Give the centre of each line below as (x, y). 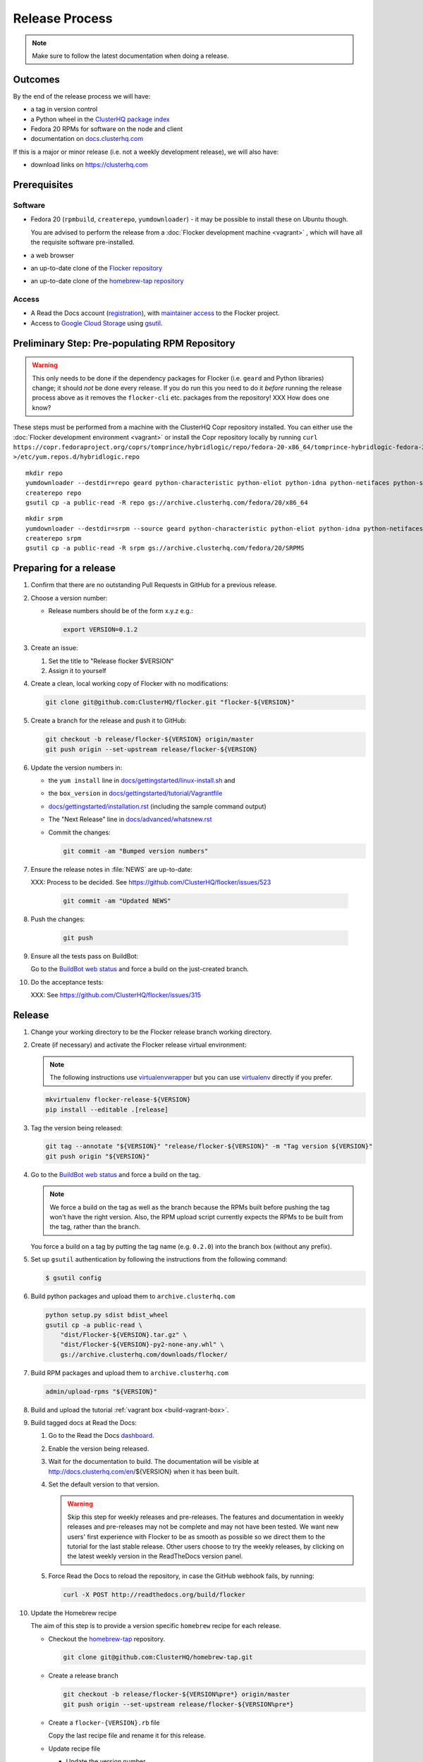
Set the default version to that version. (104, 1484)
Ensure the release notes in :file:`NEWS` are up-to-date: (112, 869)
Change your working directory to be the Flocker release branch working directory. (151, 1032)
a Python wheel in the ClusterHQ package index (100, 119)
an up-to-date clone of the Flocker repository (97, 268)
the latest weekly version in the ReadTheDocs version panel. (155, 1556)
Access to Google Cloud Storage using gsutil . (97, 323)
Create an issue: (54, 648)
